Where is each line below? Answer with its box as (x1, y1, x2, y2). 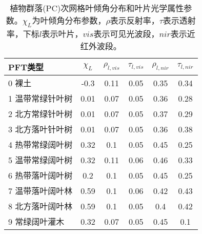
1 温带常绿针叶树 (8, 92, 73, 105)
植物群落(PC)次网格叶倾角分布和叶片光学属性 (10, 2, 184, 14)
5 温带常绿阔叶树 (8, 154, 73, 166)
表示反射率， (110, 14, 159, 26)
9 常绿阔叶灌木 (8, 216, 65, 228)
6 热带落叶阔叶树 (8, 169, 73, 182)
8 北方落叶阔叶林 (8, 200, 73, 212)
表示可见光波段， (93, 28, 159, 40)
